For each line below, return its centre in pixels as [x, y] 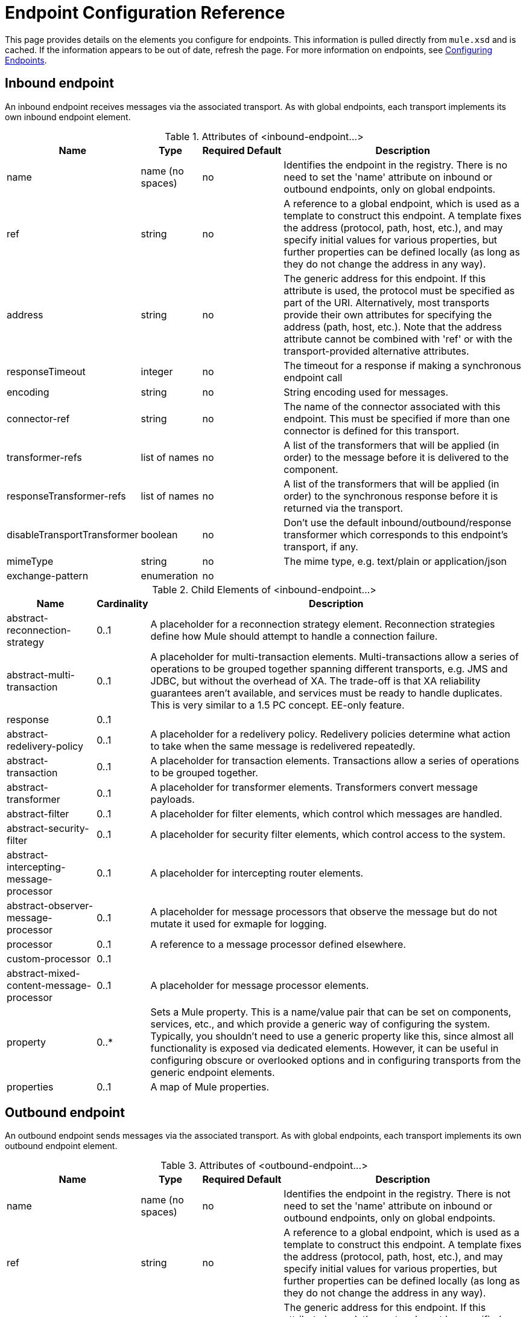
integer [157, 371]
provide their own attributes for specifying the [388, 314]
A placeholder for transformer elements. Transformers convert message [314, 787]
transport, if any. [321, 546]
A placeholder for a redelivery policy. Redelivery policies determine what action [330, 734]
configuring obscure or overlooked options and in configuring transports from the [336, 1060]
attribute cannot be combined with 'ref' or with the [398, 339]
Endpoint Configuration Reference [145, 13]
